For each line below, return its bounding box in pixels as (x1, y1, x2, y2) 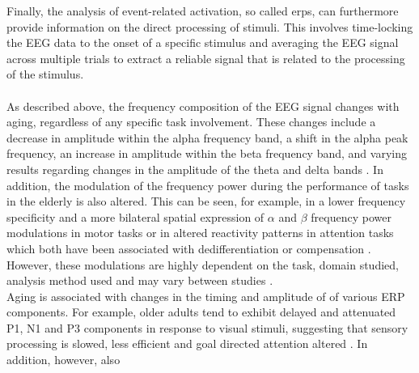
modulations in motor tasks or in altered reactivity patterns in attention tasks (6, 224, 394, 241)
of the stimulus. (6, 66, 84, 83)
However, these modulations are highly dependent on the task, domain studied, (6, 256, 399, 273)
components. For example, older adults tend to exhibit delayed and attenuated (6, 303, 396, 320)
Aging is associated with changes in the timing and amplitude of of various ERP (6, 287, 405, 304)
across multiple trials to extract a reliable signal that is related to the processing (6, 49, 405, 66)
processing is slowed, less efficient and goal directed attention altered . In (6, 335, 368, 352)
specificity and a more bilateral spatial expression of (6, 208, 265, 225)
